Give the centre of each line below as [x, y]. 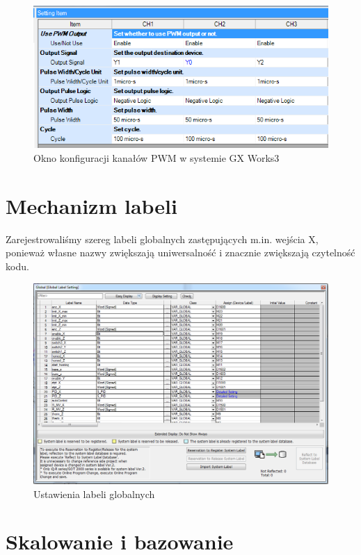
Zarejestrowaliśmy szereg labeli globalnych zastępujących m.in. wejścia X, [162, 239]
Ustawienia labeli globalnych [94, 494]
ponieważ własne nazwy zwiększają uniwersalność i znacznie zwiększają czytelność [180, 252]
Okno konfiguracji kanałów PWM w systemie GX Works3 [157, 158]
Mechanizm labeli [91, 205]
